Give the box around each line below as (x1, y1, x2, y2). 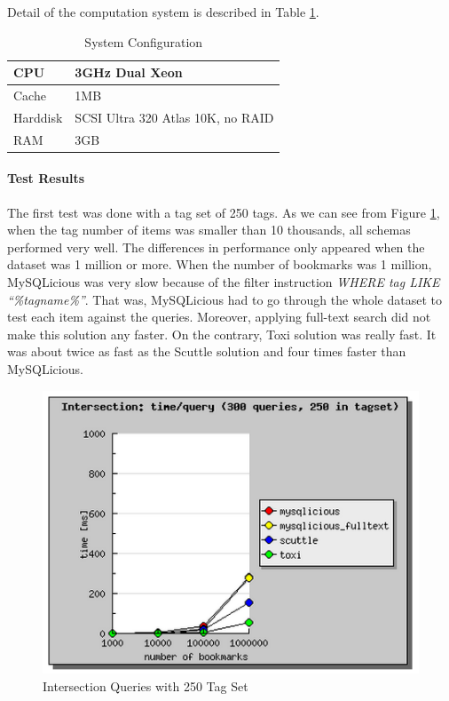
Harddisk (13, 108, 63, 126)
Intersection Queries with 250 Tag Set (43, 676, 248, 695)
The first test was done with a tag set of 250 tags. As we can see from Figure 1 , (7, 203, 440, 221)
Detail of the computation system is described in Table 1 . (7, 3, 319, 20)
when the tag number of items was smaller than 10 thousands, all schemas (7, 220, 411, 239)
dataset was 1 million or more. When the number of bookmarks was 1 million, (7, 255, 432, 274)
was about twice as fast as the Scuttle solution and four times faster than (7, 342, 406, 361)
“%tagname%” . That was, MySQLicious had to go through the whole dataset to (7, 290, 442, 308)
